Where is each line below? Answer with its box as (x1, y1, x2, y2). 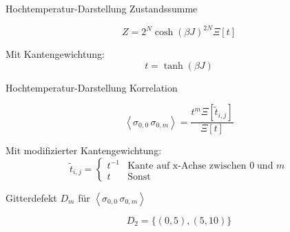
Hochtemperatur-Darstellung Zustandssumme (6, 1, 198, 15)
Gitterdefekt (6, 190, 57, 204)
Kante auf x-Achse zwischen (127, 160, 247, 171)
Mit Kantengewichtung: (6, 47, 105, 61)
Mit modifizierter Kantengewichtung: (6, 143, 162, 158)
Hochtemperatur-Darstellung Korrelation (6, 80, 178, 94)
